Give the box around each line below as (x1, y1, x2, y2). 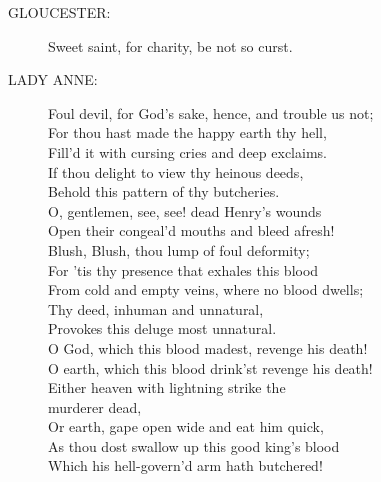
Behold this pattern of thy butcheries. (48, 181, 280, 202)
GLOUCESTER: (8, 2, 111, 22)
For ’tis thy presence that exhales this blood (48, 259, 319, 280)
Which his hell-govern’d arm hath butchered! (48, 455, 323, 476)
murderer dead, (48, 396, 142, 417)
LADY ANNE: (8, 69, 98, 90)
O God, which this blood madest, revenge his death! (48, 337, 368, 358)
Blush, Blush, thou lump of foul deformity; (48, 239, 310, 260)
